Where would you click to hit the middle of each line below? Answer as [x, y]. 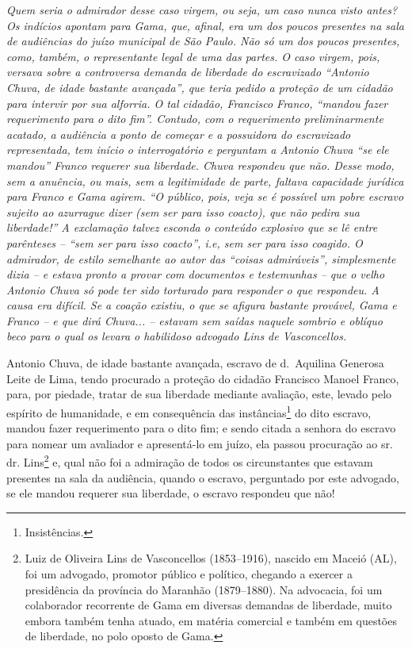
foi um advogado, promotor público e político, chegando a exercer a [189, 573]
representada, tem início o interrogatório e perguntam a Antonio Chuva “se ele [198, 150]
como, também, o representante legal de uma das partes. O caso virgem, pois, [193, 56]
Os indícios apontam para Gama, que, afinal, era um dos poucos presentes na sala [205, 25]
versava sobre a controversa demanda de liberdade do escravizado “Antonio [188, 72]
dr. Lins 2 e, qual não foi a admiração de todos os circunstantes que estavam [190, 461]
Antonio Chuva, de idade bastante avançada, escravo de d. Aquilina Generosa [195, 363]
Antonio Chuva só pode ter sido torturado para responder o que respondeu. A [193, 289]
